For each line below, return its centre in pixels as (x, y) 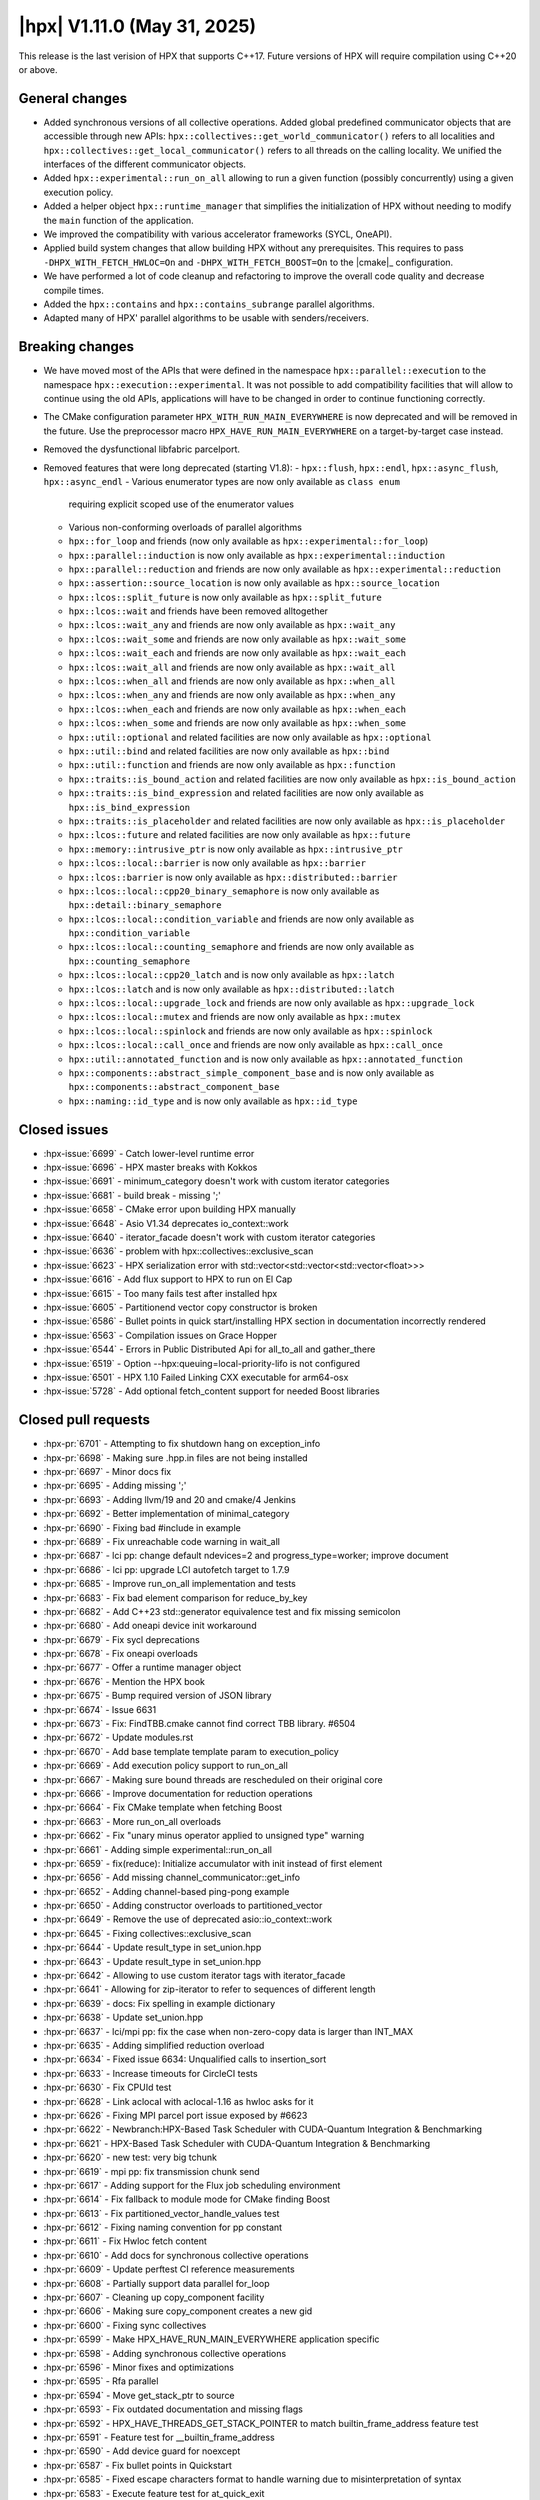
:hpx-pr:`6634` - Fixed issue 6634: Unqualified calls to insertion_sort (185, 2059)
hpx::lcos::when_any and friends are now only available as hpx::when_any (232, 695)
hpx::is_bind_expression (129, 807)
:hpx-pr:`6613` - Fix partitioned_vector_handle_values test (161, 2213)
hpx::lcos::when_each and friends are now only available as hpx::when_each (237, 709)
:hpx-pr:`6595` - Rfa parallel (101, 2381)
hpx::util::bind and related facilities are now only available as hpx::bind (229, 751)
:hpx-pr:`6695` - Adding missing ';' (115, 1486)
